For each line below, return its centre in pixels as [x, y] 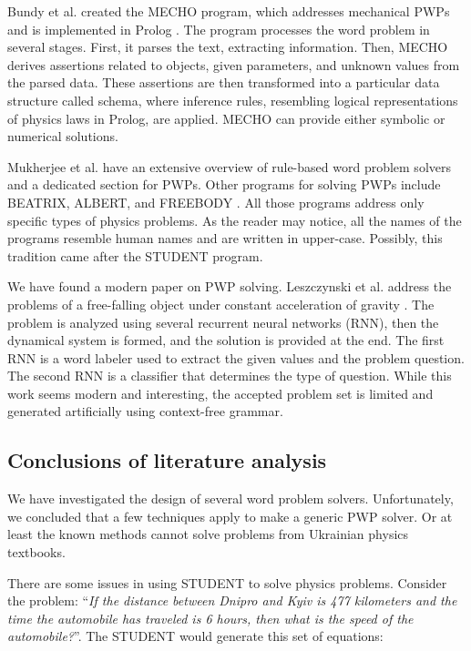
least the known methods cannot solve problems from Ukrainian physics [208, 534]
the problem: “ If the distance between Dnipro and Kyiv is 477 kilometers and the [232, 600]
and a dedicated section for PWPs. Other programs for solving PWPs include [224, 184]
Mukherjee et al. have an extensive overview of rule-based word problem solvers [230, 166]
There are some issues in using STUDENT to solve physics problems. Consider [227, 582]
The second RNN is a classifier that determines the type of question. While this [230, 376]
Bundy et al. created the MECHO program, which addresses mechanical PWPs [229, 11]
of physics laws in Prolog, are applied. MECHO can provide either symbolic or [226, 118]
